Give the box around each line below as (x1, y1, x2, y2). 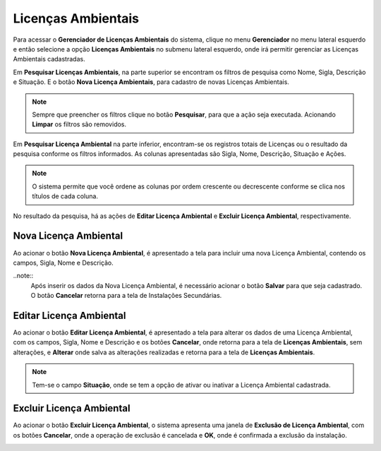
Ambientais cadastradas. (13, 55, 85, 64)
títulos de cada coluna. (32, 192, 99, 200)
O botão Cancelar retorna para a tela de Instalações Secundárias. (30, 291, 222, 300)
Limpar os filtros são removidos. (32, 120, 127, 128)
